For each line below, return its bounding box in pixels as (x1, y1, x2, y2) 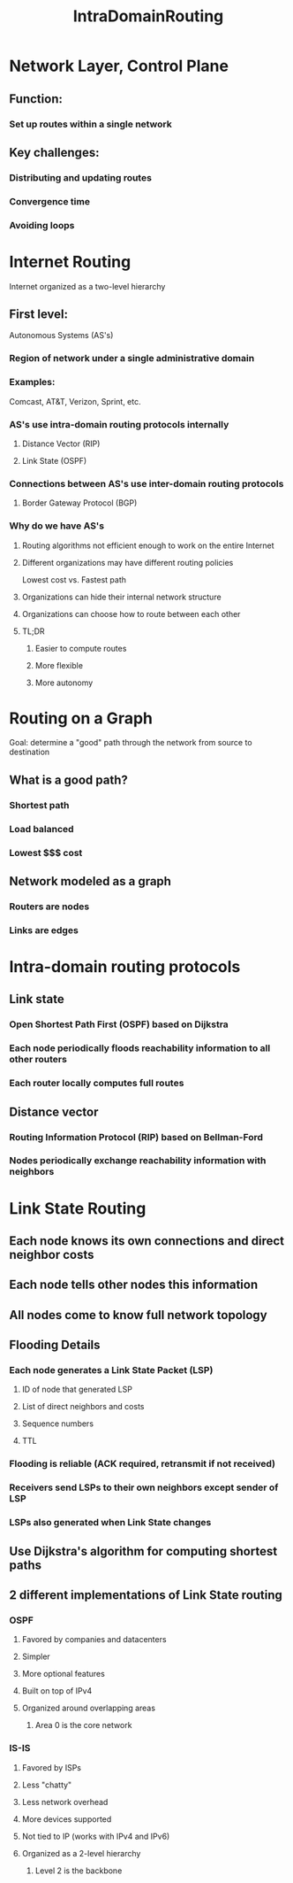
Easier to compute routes (34, 643, 127, 653)
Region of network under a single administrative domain (9, 352, 255, 365)
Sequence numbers (21, 1418, 94, 1429)
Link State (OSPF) (21, 455, 87, 466)
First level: (9, 306, 69, 321)
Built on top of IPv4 (21, 1686, 93, 1696)
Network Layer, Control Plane (9, 56, 229, 76)
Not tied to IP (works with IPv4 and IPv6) (21, 1831, 170, 1841)
